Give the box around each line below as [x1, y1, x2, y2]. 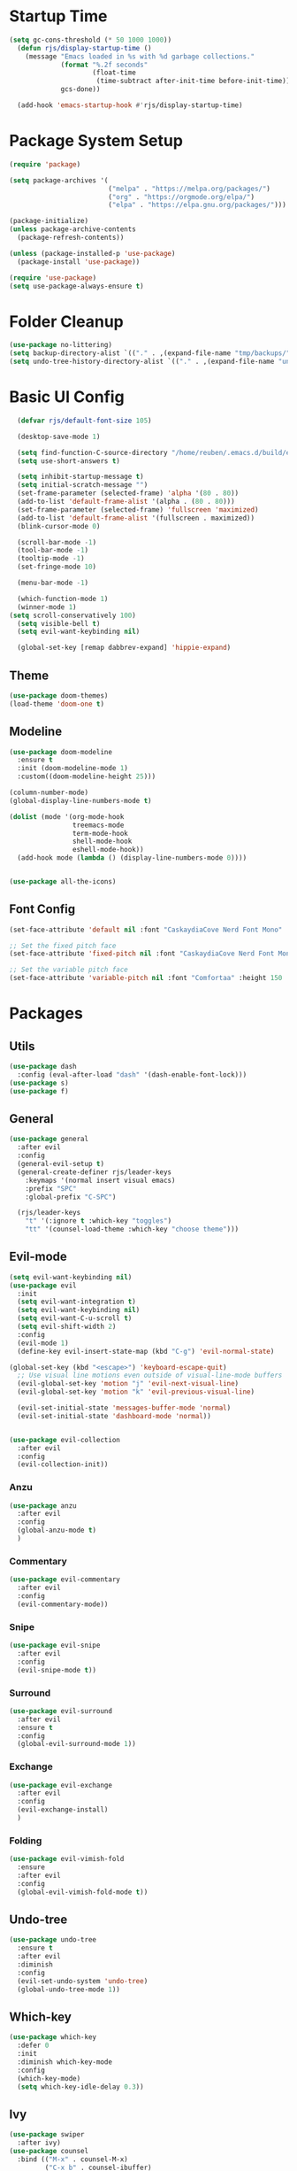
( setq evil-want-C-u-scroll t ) [17, 1314, 133, 1323]
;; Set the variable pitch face [9, 965, 128, 975]
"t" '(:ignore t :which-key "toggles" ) [25, 1217, 172, 1225]
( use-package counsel [9, 2147, 89, 2156]
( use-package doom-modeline [9, 747, 113, 756]
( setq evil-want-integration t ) [17, 1297, 137, 1307]
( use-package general [9, 1135, 89, 1144]
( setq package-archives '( [9, 175, 109, 185]
